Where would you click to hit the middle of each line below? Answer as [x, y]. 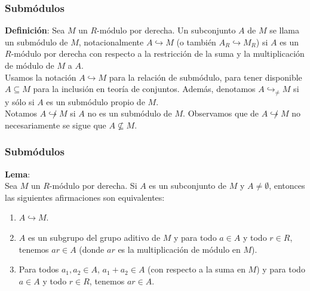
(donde [92, 249]
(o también [196, 42]
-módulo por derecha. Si [93, 186]
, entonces [287, 186]
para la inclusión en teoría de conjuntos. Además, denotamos [144, 89]
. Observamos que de [221, 113]
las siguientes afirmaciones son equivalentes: [85, 197]
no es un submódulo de [130, 113]
